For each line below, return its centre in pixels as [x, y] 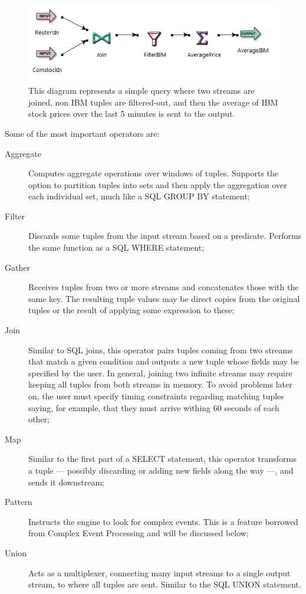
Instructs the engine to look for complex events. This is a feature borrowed [163, 521]
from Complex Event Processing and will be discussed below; [139, 533]
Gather [17, 267]
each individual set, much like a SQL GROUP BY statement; [139, 196]
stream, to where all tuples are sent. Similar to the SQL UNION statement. [165, 584]
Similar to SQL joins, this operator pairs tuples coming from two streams [161, 349]
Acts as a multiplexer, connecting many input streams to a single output [159, 572]
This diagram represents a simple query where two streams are [142, 91]
